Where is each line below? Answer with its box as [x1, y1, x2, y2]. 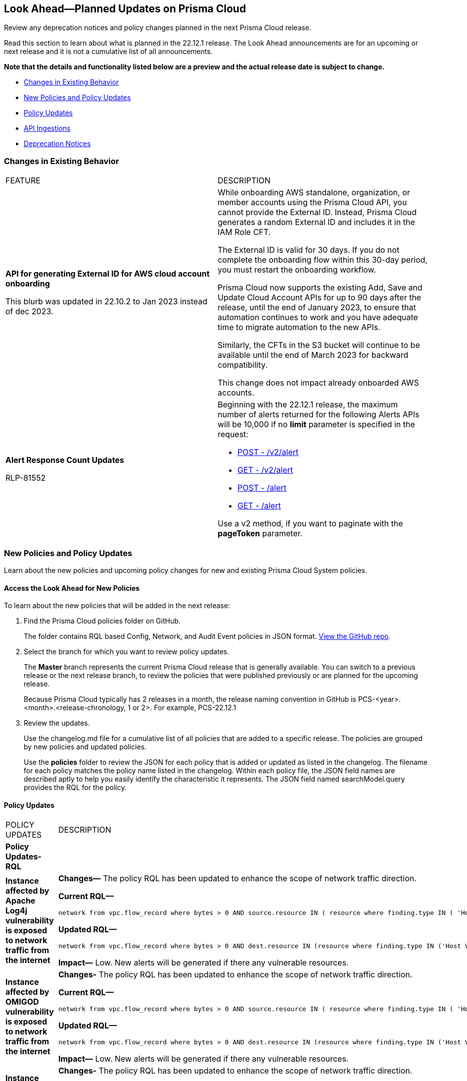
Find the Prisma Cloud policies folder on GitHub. [24, 617, 181, 626]
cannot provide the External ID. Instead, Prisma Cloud [218, 207, 417, 218]
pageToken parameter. [218, 528, 303, 539]
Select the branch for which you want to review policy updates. [24, 647, 230, 656]
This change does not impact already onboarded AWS [218, 378, 419, 388]
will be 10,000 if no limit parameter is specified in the [218, 419, 415, 430]
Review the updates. [24, 719, 90, 728]
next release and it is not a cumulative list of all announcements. [4, 47, 213, 56]
